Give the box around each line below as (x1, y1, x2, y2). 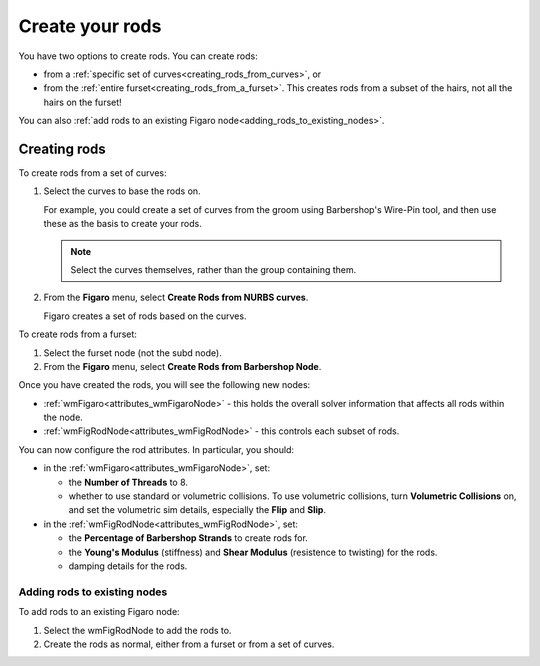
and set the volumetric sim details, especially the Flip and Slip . (68, 504, 327, 516)
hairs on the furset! (43, 96, 122, 108)
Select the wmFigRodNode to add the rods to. (43, 624, 232, 636)
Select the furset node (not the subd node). (43, 346, 222, 359)
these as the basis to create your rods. (43, 218, 202, 230)
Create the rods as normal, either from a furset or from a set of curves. (43, 638, 335, 650)
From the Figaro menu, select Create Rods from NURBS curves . (43, 291, 309, 304)
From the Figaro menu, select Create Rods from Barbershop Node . (43, 360, 322, 372)
